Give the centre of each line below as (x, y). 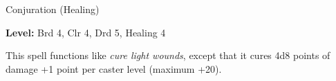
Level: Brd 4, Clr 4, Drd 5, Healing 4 (86, 32)
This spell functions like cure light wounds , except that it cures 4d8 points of (168, 55)
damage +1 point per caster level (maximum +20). (114, 68)
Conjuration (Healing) (53, 9)
